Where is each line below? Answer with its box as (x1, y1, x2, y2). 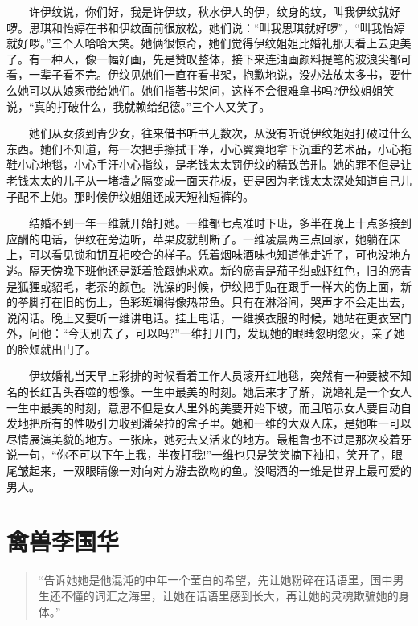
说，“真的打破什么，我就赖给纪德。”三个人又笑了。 (6, 97, 271, 114)
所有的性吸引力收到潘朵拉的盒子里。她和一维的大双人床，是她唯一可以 (39, 415, 412, 432)
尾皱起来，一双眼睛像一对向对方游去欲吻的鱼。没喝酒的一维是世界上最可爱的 (6, 462, 412, 479)
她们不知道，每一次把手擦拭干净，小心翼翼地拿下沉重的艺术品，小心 (39, 140, 400, 157)
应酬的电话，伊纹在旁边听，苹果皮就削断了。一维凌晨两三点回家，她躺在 (6, 230, 389, 247)
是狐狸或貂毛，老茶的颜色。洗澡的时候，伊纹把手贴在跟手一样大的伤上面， (6, 277, 400, 294)
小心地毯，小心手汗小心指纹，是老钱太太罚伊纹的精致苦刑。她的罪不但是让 (17, 156, 412, 173)
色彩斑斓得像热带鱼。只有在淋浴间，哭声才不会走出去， (118, 293, 412, 310)
